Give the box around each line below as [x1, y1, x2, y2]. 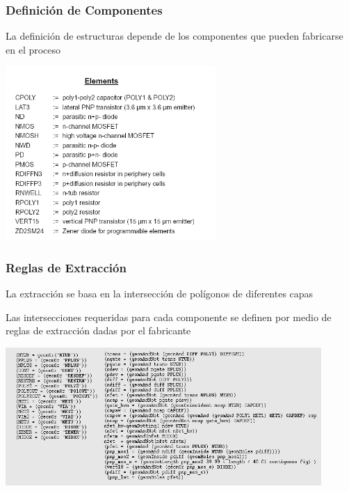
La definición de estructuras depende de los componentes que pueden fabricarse [6, 29, 343, 43]
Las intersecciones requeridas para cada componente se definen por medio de [6, 309, 332, 324]
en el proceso [6, 42, 61, 56]
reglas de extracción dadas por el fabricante [6, 323, 191, 338]
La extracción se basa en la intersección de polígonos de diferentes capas [6, 286, 314, 301]
